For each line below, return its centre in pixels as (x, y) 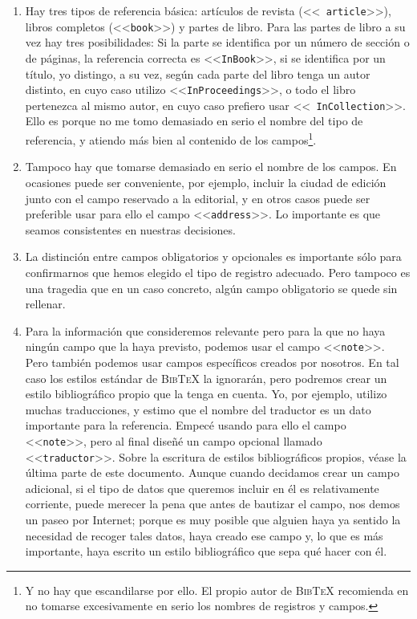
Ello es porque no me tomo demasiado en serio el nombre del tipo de (194, 121)
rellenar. (45, 304)
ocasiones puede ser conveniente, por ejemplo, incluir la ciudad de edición (206, 182)
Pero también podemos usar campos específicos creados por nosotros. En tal (212, 362)
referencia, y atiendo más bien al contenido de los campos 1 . (171, 138)
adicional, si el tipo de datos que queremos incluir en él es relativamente (202, 488)
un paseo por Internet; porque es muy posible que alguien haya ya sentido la (213, 520)
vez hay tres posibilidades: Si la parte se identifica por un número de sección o (217, 42)
